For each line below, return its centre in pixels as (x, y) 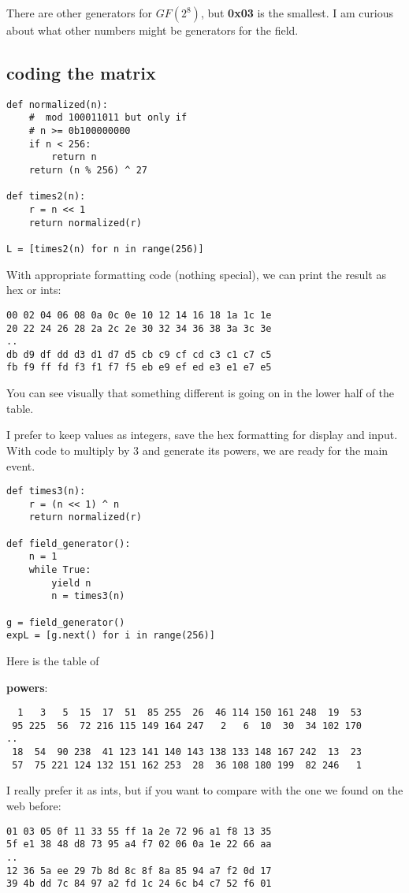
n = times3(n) (88, 596)
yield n (71, 583)
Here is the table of (53, 660)
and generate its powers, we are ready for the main (265, 450)
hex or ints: (34, 290)
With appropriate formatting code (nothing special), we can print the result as (196, 274)
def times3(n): (46, 491)
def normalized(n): (57, 104)
